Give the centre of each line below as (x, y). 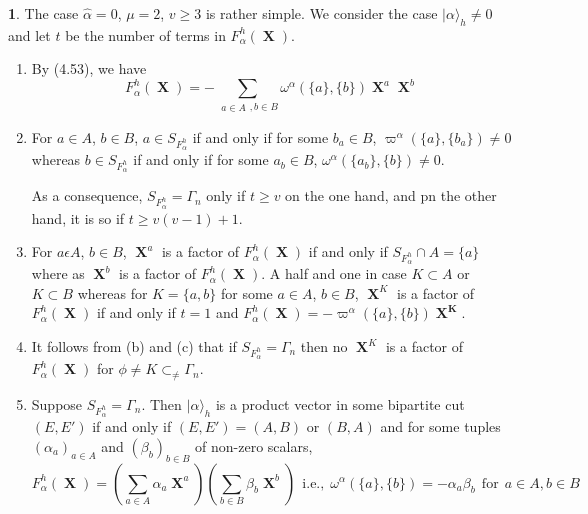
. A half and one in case (334, 273)
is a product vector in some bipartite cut (340, 403)
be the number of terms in (145, 34)
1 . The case (43, 13)
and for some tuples (440, 426)
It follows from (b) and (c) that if (134, 346)
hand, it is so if (78, 217)
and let (29, 34)
